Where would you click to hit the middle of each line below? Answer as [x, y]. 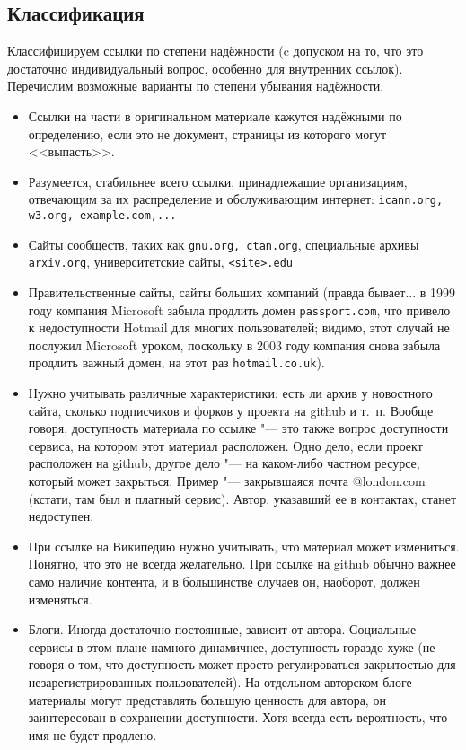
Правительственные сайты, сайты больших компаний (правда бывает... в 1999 [242, 291]
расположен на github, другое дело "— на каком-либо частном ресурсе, [224, 463]
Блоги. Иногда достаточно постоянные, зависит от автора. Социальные [222, 629]
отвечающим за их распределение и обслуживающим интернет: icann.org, [236, 199]
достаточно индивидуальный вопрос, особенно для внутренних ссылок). [205, 68]
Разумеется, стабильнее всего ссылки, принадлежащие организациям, [218, 181]
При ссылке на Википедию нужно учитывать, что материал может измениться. [244, 546]
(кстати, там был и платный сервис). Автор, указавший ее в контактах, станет [242, 498]
